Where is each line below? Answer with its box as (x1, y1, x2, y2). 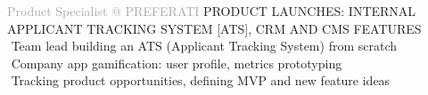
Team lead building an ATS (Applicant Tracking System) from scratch (11, 36, 398, 55)
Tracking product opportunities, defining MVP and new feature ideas (11, 71, 391, 90)
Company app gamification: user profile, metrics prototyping (11, 53, 342, 72)
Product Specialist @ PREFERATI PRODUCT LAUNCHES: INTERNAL (7, 2, 416, 20)
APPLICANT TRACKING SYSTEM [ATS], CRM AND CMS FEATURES (7, 19, 422, 37)
